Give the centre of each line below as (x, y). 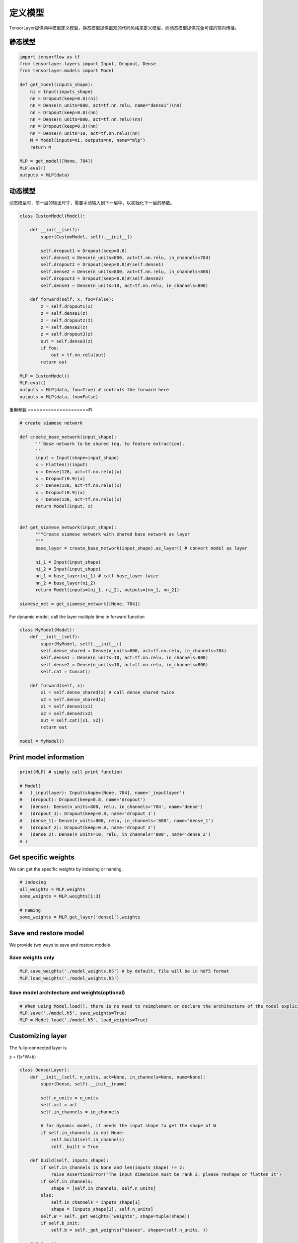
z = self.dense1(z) (64, 313)
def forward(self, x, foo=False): (72, 299)
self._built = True (75, 1147)
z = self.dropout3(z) (67, 334)
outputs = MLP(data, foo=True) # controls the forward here (94, 390)
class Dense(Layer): (44, 1070)
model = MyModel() (42, 741)
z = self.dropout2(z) (67, 320)
